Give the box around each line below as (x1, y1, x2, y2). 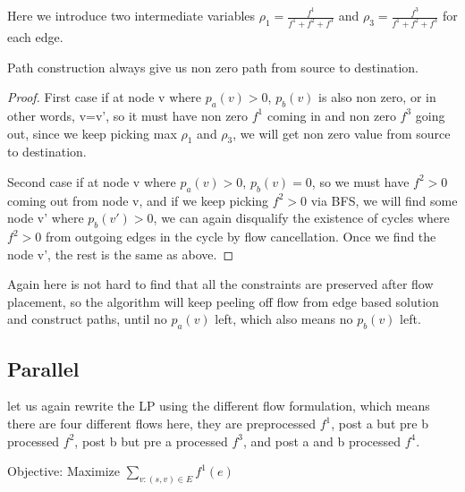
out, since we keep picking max (7, 123, 177, 142)
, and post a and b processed (243, 431, 402, 450)
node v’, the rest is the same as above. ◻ (7, 244, 234, 263)
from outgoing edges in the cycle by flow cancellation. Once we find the (45, 227, 436, 246)
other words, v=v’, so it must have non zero (7, 106, 249, 124)
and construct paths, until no (7, 310, 167, 328)
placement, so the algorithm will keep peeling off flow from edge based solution (7, 292, 439, 310)
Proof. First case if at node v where (7, 88, 201, 106)
